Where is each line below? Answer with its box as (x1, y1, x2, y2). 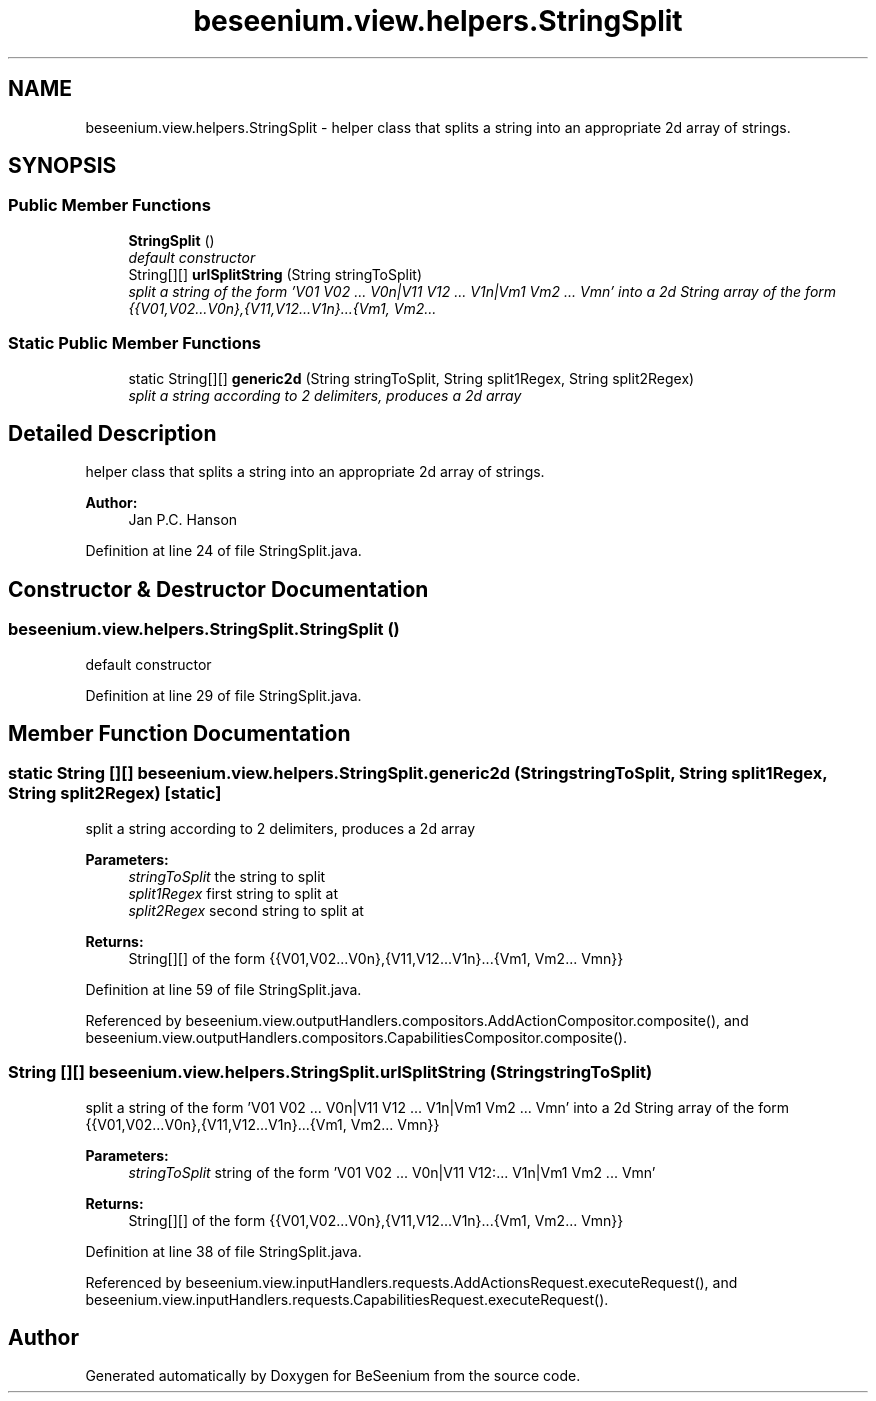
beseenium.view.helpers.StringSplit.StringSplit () (8, 619, 400, 640)
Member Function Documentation (8, 721, 351, 747)
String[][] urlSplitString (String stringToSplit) (128, 265, 423, 283)
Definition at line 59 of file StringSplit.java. (85, 980, 362, 998)
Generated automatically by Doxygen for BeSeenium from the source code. (85, 1367, 581, 1385)
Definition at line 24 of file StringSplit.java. (85, 542, 362, 560)
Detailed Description (8, 420, 217, 446)
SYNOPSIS (8, 153, 117, 179)
